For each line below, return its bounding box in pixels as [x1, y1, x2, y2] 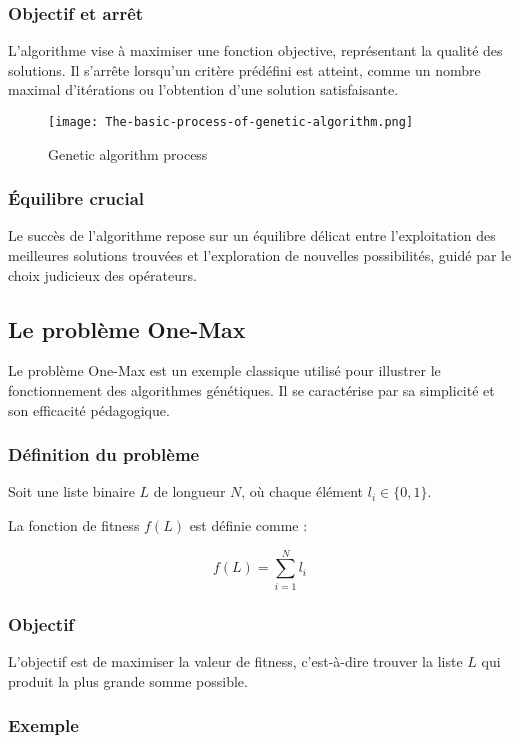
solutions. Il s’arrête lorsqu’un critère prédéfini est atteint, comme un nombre [8, 59, 481, 80]
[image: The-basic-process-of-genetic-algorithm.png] [48, 115, 414, 129]
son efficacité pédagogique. [8, 399, 170, 420]
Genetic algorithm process [48, 143, 208, 164]
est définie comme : [189, 515, 308, 536]
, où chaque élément [241, 481, 364, 502]
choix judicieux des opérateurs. [8, 264, 197, 285]
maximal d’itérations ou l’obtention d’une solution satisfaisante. [8, 79, 399, 100]
